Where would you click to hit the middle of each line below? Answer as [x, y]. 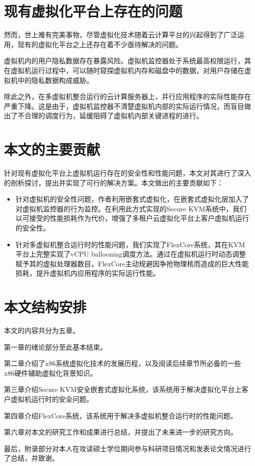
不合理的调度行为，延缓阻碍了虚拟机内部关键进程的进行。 [110, 116]
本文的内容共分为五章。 [42, 330]
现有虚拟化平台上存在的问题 [93, 11]
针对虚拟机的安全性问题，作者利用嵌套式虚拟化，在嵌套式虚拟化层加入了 [132, 199]
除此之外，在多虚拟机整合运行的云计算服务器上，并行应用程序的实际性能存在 [127, 96]
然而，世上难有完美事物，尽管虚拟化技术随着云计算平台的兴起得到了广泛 [121, 35]
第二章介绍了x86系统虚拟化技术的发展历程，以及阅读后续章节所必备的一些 [123, 363]
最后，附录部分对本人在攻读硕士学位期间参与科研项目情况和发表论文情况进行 [127, 448]
